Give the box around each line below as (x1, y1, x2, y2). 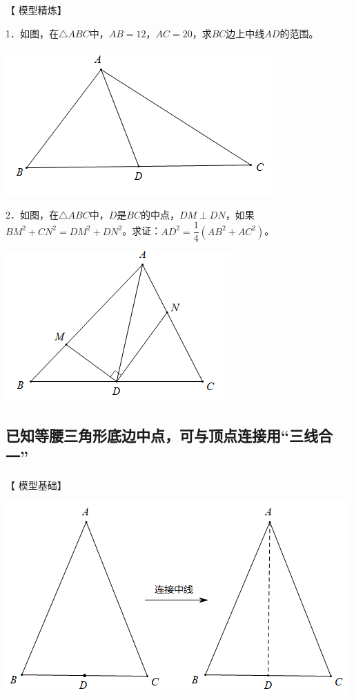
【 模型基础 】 (6, 477, 67, 492)
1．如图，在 (6, 26, 59, 40)
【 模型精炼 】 (6, 3, 67, 17)
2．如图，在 (6, 207, 59, 221)
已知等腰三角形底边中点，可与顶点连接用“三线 (6, 425, 318, 446)
